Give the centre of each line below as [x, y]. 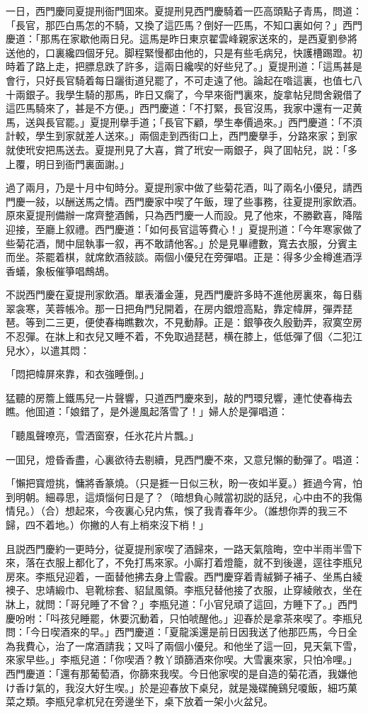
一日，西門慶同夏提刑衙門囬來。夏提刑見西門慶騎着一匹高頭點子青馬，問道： [184, 11]
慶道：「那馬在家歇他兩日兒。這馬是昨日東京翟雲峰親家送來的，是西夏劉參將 [182, 39]
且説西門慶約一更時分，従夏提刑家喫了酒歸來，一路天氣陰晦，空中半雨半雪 [179, 548]
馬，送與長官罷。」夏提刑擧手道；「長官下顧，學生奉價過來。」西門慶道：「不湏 [184, 122]
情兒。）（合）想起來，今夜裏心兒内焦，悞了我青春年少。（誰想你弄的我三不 [177, 511]
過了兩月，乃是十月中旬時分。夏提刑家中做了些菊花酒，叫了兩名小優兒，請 [179, 187]
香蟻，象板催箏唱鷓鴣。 [60, 270]
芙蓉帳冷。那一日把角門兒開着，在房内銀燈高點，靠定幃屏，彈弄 [194, 308]
